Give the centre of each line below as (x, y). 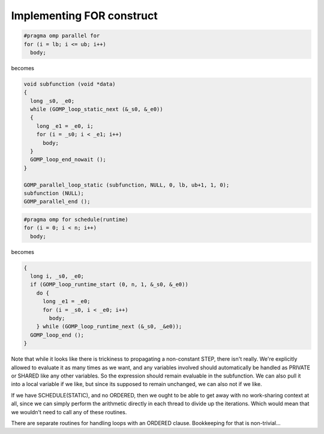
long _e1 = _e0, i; (65, 126)
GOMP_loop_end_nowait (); (68, 160)
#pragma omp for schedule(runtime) (76, 219)
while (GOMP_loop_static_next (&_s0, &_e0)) (97, 109)
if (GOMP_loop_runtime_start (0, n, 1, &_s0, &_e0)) (109, 285)
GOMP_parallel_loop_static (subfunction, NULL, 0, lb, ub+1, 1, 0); (127, 185)
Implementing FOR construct (85, 16)
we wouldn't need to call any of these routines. (69, 412)
